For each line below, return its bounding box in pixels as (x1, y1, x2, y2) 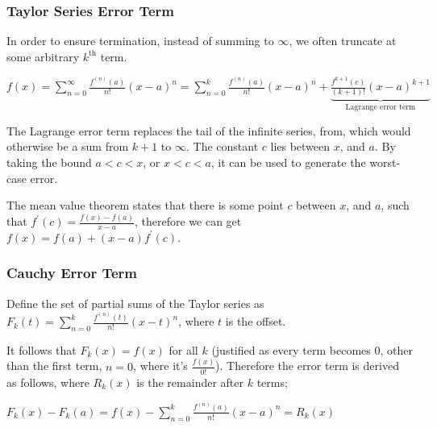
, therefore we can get (134, 213, 242, 230)
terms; (256, 373, 288, 390)
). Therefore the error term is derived (215, 357, 399, 374)
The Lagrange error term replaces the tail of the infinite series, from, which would (6, 122, 411, 139)
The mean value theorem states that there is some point (6, 197, 284, 214)
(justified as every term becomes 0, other (211, 341, 413, 358)
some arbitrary (6, 48, 80, 64)
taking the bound (6, 154, 92, 171)
